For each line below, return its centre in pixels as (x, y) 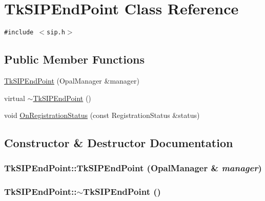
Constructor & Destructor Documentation (119, 143)
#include (19, 33)
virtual (15, 98)
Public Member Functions (74, 59)
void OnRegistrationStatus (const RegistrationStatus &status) (102, 115)
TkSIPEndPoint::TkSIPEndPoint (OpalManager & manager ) (133, 168)
